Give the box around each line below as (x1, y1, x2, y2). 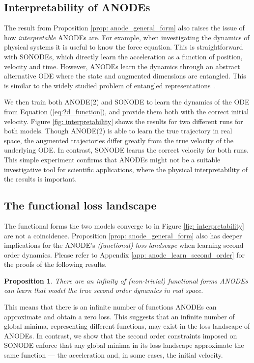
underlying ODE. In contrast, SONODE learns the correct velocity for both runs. (4, 145, 249, 155)
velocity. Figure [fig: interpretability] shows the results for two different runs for (4, 116, 243, 126)
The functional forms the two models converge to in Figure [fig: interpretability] (4, 220, 245, 231)
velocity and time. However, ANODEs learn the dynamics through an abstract (4, 61, 240, 71)
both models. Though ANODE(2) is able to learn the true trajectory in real (4, 126, 232, 136)
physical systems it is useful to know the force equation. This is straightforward (4, 42, 243, 52)
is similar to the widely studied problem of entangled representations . (4, 80, 216, 90)
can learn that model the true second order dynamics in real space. (4, 285, 203, 295)
